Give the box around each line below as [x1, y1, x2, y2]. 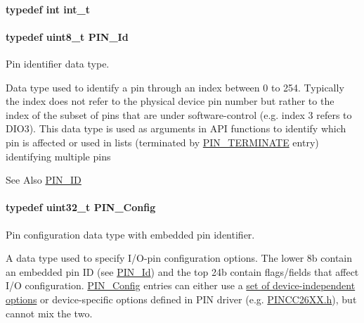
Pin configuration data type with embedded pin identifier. [6, 227, 255, 241]
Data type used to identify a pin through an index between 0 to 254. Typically [6, 80, 344, 94]
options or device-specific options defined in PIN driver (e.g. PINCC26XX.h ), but [6, 291, 357, 306]
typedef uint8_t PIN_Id [6, 29, 129, 44]
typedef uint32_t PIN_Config [6, 200, 156, 215]
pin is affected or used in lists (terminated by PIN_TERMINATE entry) [6, 134, 319, 149]
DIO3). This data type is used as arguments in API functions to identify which [6, 121, 346, 136]
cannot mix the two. [6, 305, 93, 320]
